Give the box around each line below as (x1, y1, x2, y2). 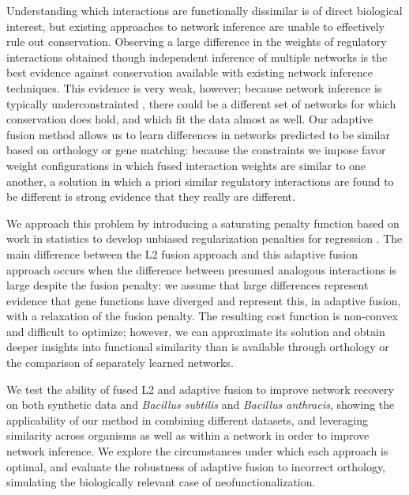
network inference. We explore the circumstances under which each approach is (6, 443, 388, 459)
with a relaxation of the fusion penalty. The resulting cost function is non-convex (6, 308, 398, 324)
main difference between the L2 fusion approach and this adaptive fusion (6, 245, 358, 262)
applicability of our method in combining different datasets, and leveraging (6, 411, 369, 428)
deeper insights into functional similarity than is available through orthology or (6, 338, 389, 355)
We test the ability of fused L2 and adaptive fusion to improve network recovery (6, 380, 394, 397)
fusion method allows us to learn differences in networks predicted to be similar (6, 126, 390, 142)
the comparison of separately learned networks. (6, 354, 234, 371)
